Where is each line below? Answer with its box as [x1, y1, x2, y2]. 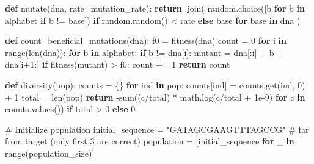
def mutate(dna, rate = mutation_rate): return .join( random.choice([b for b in [5, 2, 305, 14]
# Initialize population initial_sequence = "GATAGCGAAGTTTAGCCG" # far [5, 123, 309, 135]
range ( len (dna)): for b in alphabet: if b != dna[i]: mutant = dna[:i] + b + [5, 46, 284, 59]
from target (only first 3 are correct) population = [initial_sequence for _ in [5, 135, 294, 148]
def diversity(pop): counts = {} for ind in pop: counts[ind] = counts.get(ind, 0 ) [5, 78, 305, 91]
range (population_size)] [5, 146, 95, 159]
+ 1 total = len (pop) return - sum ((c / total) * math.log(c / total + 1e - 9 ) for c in [5, 90, 305, 103]
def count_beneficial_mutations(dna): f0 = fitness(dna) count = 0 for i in [5, 34, 287, 47]
